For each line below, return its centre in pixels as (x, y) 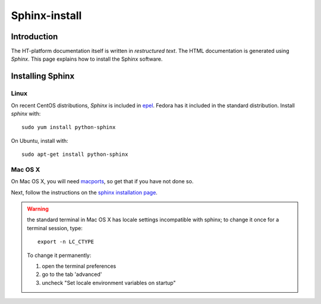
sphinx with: (26, 114)
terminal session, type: (55, 228)
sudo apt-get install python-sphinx (75, 154)
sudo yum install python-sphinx (69, 127)
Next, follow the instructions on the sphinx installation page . (84, 192)
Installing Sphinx (43, 76)
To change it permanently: (59, 255)
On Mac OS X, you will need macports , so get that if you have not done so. (102, 181)
